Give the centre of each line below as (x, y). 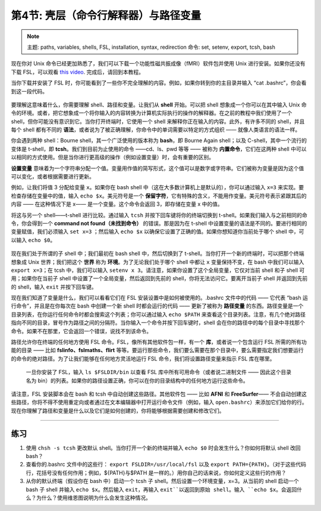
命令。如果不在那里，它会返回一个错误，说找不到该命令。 (81, 331)
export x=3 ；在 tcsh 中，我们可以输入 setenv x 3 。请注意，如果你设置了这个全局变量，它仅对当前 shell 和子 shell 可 (158, 270)
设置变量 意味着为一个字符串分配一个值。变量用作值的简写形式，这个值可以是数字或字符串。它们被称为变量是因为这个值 (158, 168)
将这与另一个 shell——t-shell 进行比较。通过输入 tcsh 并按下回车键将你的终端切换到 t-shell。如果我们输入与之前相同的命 (159, 215)
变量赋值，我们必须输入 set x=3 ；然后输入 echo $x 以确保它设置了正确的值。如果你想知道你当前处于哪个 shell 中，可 (158, 231)
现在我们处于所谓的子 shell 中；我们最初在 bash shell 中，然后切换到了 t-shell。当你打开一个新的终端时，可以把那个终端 (158, 253)
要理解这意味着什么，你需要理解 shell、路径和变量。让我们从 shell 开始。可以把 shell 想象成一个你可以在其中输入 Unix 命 (159, 105)
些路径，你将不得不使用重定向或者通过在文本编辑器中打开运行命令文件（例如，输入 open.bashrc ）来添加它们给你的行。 (159, 402)
